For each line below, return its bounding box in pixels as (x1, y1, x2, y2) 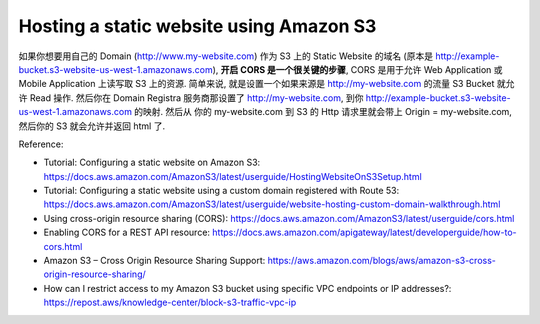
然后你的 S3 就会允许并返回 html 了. (18, 120, 165, 132)
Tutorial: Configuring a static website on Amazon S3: (43, 156, 261, 169)
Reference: (18, 138, 64, 150)
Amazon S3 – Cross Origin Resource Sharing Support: (43, 255, 266, 267)
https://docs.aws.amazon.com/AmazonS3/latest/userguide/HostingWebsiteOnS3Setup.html (43, 170, 422, 182)
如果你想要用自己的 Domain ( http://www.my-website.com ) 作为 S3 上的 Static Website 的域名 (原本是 (18, 50, 434, 62)
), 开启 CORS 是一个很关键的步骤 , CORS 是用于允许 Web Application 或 (212, 63, 504, 75)
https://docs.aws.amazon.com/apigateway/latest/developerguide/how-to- (211, 226, 517, 239)
